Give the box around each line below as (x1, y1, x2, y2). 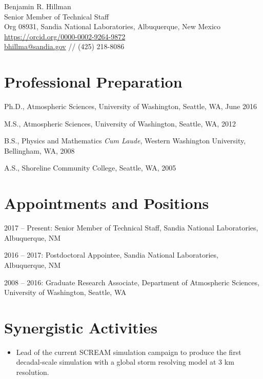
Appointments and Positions (4, 193, 209, 214)
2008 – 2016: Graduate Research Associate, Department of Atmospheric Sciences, (4, 277, 259, 287)
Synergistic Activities (4, 317, 158, 338)
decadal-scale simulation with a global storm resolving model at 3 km (16, 356, 234, 367)
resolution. (16, 367, 49, 377)
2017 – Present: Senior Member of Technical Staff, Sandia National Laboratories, (4, 222, 258, 233)
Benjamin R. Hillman (4, 1, 71, 11)
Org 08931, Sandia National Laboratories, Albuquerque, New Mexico (4, 21, 221, 32)
